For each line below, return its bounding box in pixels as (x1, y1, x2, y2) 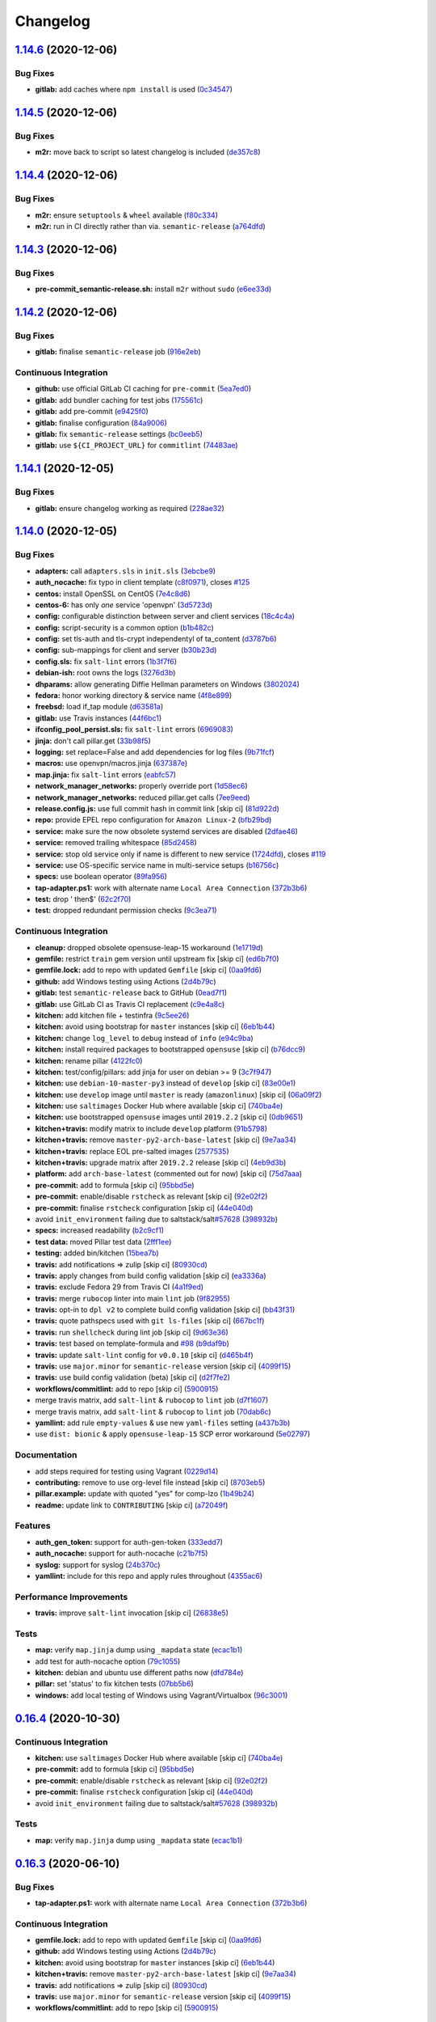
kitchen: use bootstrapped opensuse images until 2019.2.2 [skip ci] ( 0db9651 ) (35, 1112, 304, 1122)
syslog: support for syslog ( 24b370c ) (35, 1559, 161, 1569)
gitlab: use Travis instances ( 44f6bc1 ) (35, 713, 161, 723)
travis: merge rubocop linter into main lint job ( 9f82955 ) (35, 1293, 230, 1303)
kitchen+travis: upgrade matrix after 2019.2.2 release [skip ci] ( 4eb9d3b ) (35, 1157, 287, 1168)
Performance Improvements (15, 1591, 128, 1602)
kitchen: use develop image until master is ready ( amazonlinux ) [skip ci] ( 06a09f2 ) (35, 1089, 322, 1099)
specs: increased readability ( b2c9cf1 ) (35, 1225, 165, 1235)
